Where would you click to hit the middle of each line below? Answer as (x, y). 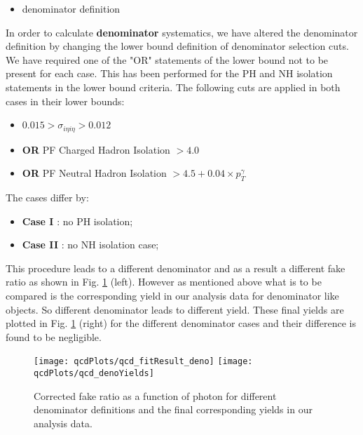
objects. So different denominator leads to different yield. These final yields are (175, 309)
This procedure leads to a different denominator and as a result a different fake (176, 268)
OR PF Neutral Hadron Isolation (94, 173)
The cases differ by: (47, 197)
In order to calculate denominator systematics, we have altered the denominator (182, 32)
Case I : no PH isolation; (77, 221)
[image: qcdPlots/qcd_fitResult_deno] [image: (143, 362)
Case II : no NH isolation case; (90, 245)
